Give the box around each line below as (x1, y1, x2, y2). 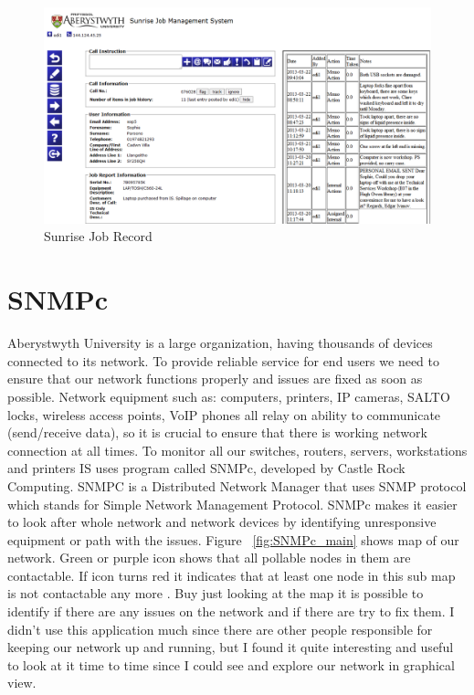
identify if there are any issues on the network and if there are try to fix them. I (7, 602, 455, 621)
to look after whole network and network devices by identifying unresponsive (7, 512, 437, 532)
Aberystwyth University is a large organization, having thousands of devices (7, 333, 433, 353)
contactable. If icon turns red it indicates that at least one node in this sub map (7, 565, 456, 584)
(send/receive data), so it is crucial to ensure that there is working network (7, 423, 427, 442)
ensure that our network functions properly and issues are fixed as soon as (7, 369, 423, 388)
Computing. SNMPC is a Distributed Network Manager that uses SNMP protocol (7, 476, 467, 495)
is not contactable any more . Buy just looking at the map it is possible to (7, 584, 424, 603)
